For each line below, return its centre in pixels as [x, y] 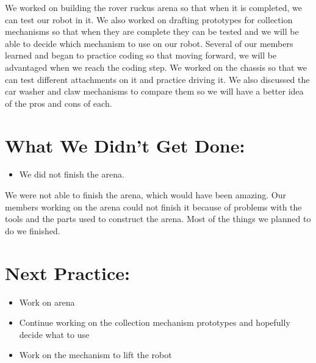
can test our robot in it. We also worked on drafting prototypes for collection [149, 19]
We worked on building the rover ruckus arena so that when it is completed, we [153, 7]
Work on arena [47, 302]
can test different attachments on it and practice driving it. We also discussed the [157, 79]
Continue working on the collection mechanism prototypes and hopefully [155, 322]
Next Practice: [67, 272]
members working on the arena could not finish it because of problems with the [153, 207]
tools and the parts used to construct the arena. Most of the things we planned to [158, 219]
